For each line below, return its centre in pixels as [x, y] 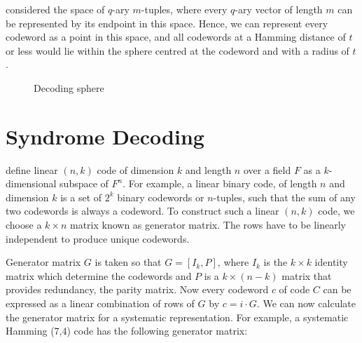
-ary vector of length [279, 9]
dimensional [31, 183]
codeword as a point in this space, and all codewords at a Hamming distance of [176, 37]
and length [208, 169]
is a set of [81, 197]
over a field [267, 169]
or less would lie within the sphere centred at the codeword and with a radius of [177, 50]
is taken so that [128, 262]
